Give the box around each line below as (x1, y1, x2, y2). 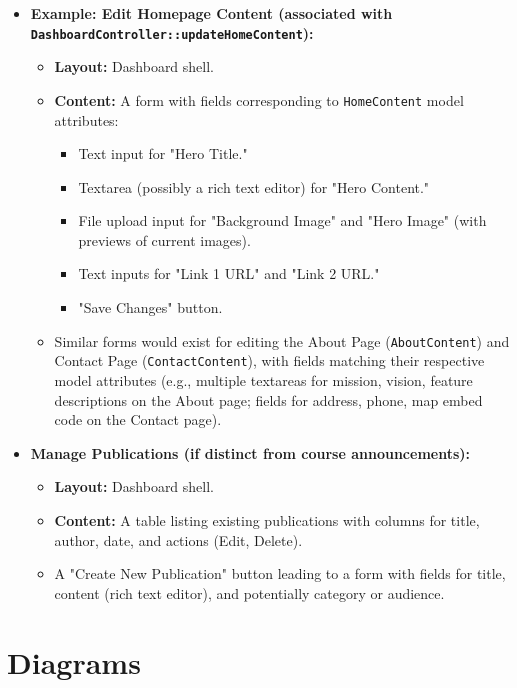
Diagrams (7, 641, 141, 682)
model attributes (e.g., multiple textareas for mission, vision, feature (54, 369, 473, 390)
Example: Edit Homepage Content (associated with (30, 3, 393, 23)
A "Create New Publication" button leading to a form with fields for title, (54, 563, 506, 584)
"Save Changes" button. (78, 297, 223, 318)
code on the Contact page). (54, 409, 222, 430)
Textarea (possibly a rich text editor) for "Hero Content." (78, 176, 430, 197)
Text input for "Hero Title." (78, 143, 248, 164)
